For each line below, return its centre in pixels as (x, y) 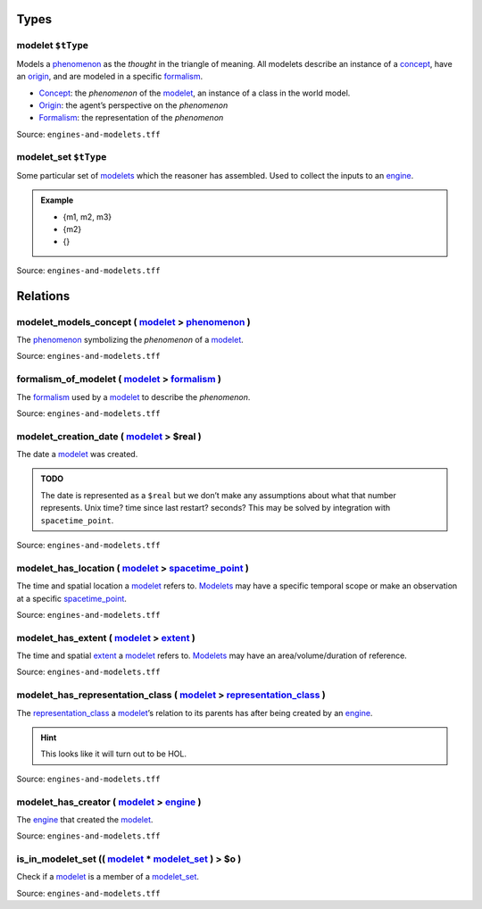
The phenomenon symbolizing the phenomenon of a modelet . (130, 339)
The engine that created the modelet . (85, 819)
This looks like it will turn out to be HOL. (114, 754)
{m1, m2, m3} (87, 217)
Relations (43, 296)
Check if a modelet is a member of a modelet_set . (108, 877)
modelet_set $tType (62, 157)
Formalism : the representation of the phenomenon (131, 118)
